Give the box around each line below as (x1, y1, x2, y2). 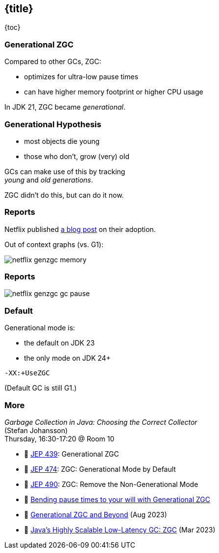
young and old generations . (4, 175, 93, 184)
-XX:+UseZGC (4, 369, 50, 377)
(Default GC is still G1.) (4, 384, 77, 392)
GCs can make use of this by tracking (4, 167, 125, 176)
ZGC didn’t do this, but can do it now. (4, 190, 124, 199)
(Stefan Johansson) (4, 426, 68, 435)
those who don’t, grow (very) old (24, 152, 129, 161)
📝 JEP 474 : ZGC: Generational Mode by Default (24, 464, 176, 473)
